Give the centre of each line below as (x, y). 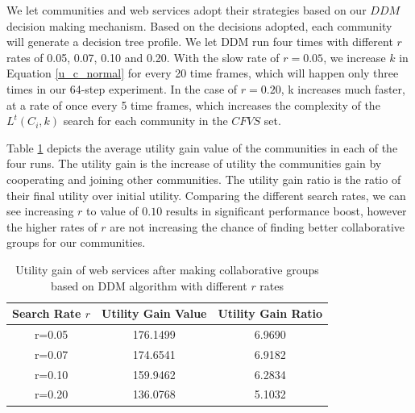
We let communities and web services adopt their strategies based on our (187, 10)
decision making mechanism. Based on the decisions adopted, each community (199, 25)
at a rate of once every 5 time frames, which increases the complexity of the (193, 104)
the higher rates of (52, 226)
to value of (112, 211)
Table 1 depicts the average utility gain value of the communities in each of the (202, 147)
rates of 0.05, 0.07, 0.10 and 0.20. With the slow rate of (143, 57)
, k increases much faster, (343, 88)
